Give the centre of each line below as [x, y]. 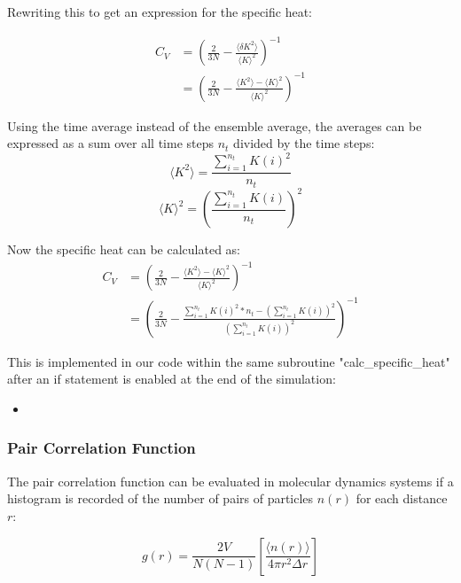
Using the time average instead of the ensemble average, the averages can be [215, 125]
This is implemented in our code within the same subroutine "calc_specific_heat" [229, 361]
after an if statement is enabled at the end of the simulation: [172, 379]
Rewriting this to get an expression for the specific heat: [160, 12]
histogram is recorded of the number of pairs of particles [160, 498]
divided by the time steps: [304, 143]
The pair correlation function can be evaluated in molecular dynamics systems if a [230, 481]
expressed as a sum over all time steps [111, 143]
